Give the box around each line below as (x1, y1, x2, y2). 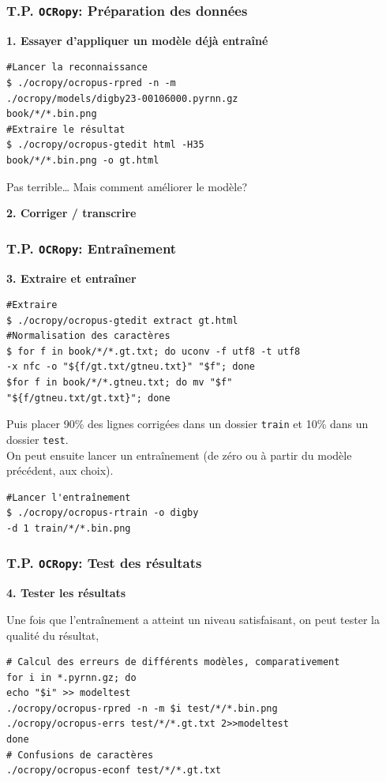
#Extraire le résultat (6, 123, 126, 135)
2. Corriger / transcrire (6, 205, 137, 221)
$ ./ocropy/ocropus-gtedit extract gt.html (6, 314, 238, 326)
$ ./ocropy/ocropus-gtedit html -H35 (6, 139, 204, 151)
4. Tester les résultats (6, 585, 126, 601)
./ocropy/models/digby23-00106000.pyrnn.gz (6, 92, 238, 104)
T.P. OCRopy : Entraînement (6, 238, 177, 258)
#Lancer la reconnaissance (6, 62, 148, 73)
